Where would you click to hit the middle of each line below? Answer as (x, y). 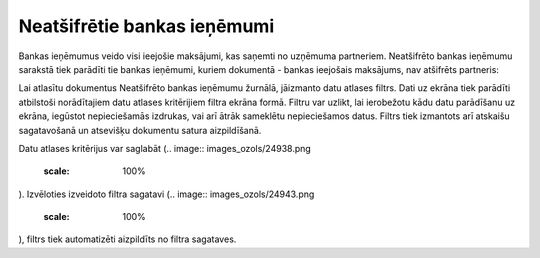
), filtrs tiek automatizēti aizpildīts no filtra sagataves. (127, 239)
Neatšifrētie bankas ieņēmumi (146, 26)
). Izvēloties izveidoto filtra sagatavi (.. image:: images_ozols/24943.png (166, 194)
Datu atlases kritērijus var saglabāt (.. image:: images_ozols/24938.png (165, 148)
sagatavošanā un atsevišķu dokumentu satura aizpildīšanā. (140, 130)
